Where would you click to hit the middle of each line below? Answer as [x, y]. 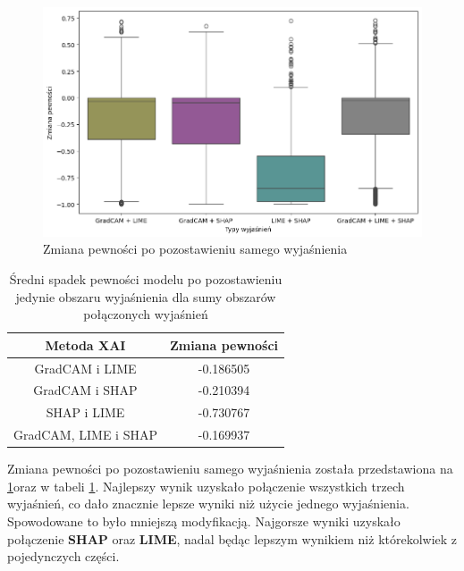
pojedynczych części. [63, 556]
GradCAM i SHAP [85, 390]
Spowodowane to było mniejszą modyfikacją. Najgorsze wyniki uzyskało [204, 521]
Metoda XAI [85, 344]
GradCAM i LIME [85, 368]
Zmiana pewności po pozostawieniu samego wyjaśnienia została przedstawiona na [230, 469]
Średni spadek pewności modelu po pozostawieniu [146, 278]
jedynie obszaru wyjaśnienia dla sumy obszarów [146, 296]
